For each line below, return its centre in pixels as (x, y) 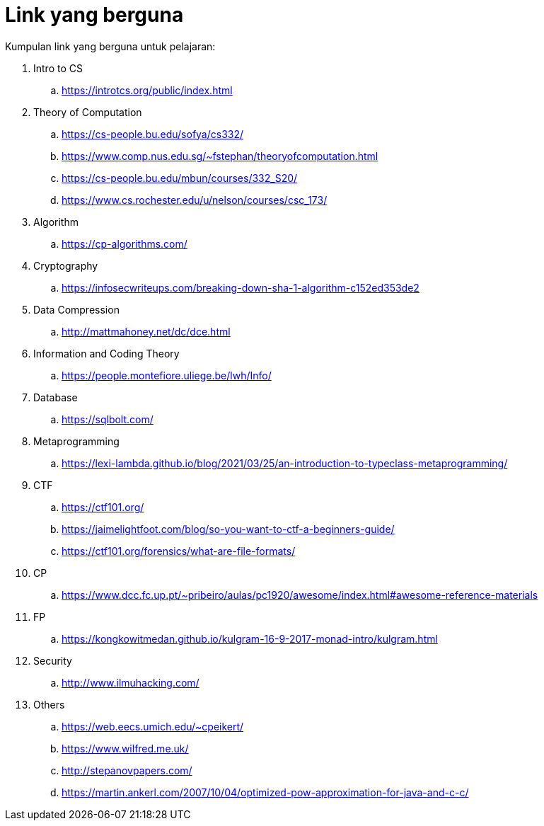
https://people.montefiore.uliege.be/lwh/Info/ (167, 375)
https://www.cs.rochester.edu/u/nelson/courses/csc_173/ (195, 200)
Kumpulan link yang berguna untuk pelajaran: (110, 46)
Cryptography (66, 265)
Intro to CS (58, 68)
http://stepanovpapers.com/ (127, 770)
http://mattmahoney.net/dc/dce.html (146, 331)
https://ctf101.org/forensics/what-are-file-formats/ (179, 551)
